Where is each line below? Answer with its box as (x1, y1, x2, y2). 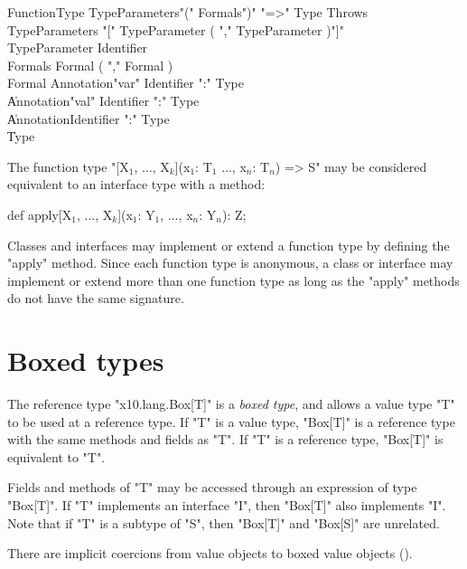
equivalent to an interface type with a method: (7, 175, 266, 194)
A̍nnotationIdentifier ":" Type (7, 109, 170, 128)
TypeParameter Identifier (7, 38, 148, 57)
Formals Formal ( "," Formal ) (7, 55, 173, 74)
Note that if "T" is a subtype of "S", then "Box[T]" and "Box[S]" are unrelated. (7, 513, 440, 532)
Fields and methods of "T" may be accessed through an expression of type (7, 478, 417, 497)
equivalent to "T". (7, 447, 106, 466)
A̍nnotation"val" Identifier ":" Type (7, 90, 200, 109)
